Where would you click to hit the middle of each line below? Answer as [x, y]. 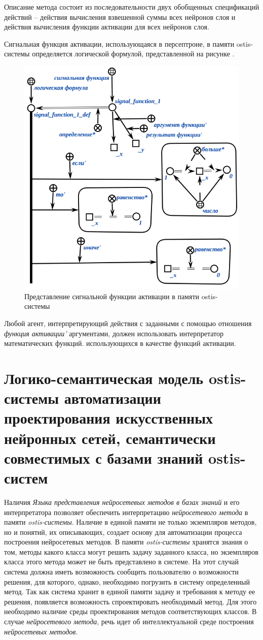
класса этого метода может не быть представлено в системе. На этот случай [121, 562]
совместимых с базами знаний [104, 457]
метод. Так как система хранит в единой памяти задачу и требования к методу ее [130, 591]
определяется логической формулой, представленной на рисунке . [133, 54]
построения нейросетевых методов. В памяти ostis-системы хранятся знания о [126, 542]
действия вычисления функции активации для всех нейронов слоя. [107, 27]
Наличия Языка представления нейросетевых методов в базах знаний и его [122, 502]
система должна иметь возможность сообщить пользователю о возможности [121, 572]
